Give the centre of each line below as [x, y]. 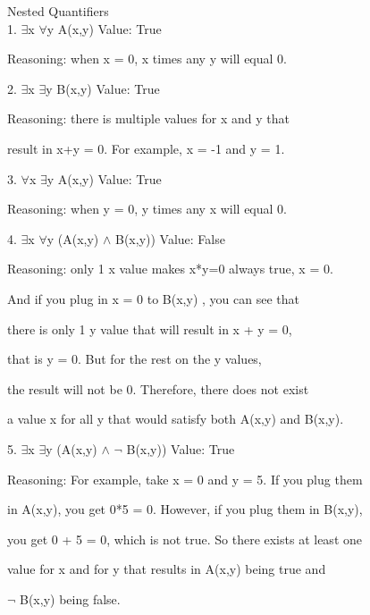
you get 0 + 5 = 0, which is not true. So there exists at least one [185, 539]
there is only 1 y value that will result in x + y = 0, [150, 329]
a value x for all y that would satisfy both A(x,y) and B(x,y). [176, 419]
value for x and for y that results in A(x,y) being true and [167, 569]
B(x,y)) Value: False [170, 238]
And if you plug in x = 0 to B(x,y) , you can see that [153, 298]
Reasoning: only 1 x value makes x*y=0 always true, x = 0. [170, 269]
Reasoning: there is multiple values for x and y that [148, 118]
